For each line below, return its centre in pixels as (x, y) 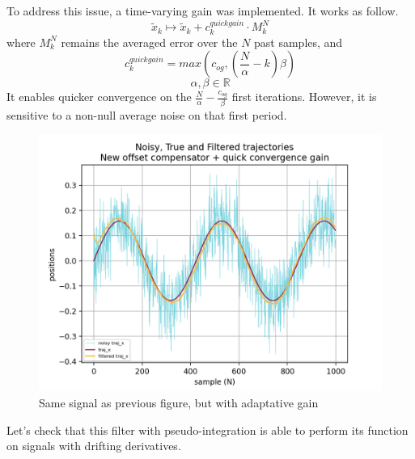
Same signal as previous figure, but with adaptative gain (179, 402)
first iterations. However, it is (304, 97)
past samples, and (299, 42)
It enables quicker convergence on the (99, 97)
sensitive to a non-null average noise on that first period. (147, 114)
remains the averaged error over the (149, 42)
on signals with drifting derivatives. (94, 446)
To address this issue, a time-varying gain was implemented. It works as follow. (203, 11)
